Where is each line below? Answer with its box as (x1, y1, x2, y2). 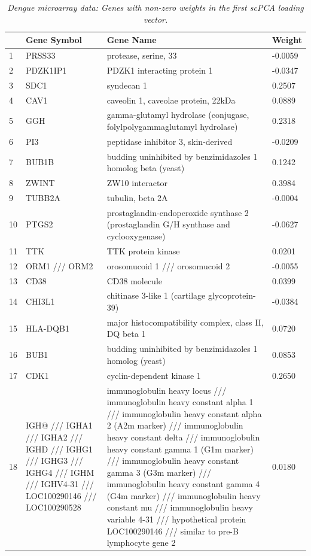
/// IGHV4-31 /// (26, 478, 94, 490)
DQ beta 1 (106, 327, 146, 340)
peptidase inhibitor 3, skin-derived (106, 135, 233, 147)
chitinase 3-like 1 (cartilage (106, 289, 206, 302)
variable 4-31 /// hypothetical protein (106, 513, 246, 525)
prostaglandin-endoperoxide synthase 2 (106, 206, 249, 218)
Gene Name (106, 34, 157, 46)
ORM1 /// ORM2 (26, 259, 93, 272)
